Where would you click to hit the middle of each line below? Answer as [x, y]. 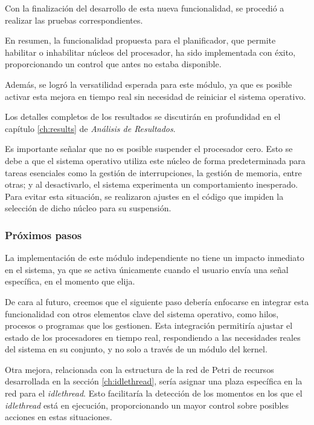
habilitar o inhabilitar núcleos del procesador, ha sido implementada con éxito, [150, 52]
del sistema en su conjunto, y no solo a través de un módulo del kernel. [136, 349]
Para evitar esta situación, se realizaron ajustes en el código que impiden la [144, 196]
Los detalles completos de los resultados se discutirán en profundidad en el [143, 117]
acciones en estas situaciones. [59, 417]
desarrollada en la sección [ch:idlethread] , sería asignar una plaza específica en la [154, 381]
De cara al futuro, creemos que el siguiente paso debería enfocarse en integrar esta [157, 301]
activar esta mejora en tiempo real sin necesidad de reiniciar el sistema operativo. [155, 96]
